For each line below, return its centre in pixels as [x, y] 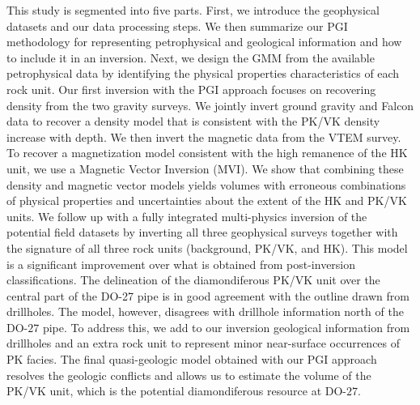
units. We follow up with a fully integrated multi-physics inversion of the [187, 216]
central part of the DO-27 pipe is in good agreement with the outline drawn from [208, 295]
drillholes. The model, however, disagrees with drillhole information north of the [205, 311]
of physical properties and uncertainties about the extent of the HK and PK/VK [207, 200]
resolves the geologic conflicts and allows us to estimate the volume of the [189, 375]
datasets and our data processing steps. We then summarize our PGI [177, 26]
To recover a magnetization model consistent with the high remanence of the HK [207, 153]
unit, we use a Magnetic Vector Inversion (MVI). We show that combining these [205, 168]
